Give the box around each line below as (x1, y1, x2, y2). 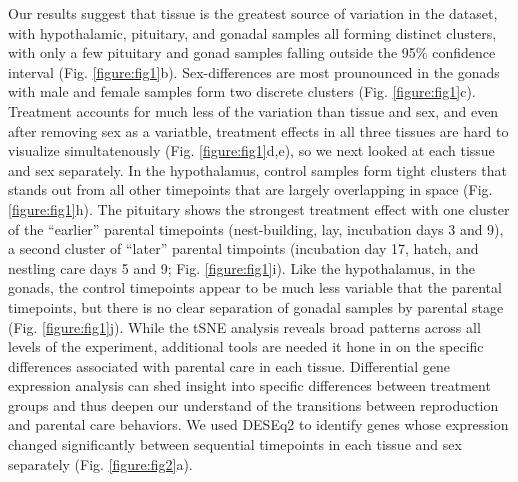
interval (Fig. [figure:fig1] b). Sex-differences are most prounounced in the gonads (8, 61, 500, 82)
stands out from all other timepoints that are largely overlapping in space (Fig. (8, 179, 493, 200)
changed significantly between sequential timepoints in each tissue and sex (8, 434, 462, 455)
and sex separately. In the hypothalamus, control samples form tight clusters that (8, 159, 507, 180)
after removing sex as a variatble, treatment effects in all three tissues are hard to (8, 120, 509, 141)
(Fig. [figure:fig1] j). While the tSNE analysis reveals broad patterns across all (8, 316, 481, 337)
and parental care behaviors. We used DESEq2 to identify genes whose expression (8, 414, 509, 435)
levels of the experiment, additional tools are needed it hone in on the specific (8, 336, 484, 357)
